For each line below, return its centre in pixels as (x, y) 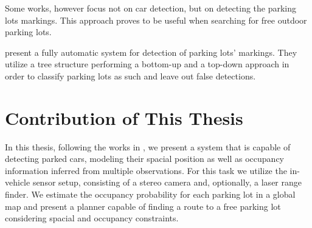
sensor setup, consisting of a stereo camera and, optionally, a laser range (167, 182)
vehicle (18, 182)
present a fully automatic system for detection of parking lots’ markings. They (151, 52)
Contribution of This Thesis (124, 117)
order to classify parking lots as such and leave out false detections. (130, 75)
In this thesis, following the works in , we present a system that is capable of (148, 146)
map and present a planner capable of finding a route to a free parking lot (143, 206)
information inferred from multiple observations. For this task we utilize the (146, 170)
